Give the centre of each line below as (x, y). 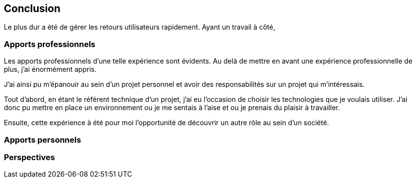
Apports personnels (43, 140)
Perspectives (29, 157)
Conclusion (32, 8)
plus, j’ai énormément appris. (50, 69)
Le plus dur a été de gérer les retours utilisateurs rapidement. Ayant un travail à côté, (140, 27)
